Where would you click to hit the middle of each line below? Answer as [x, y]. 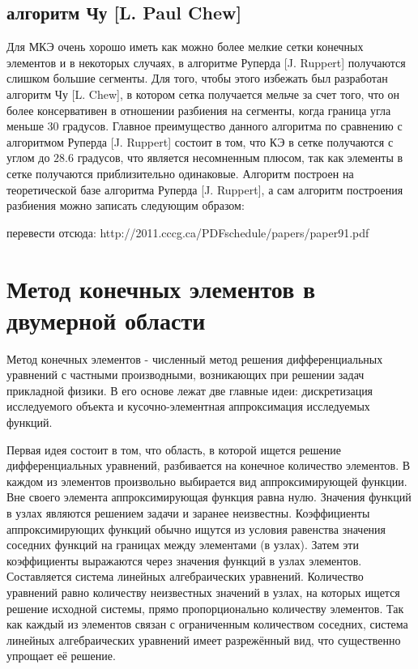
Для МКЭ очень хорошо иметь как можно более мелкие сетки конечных [185, 47]
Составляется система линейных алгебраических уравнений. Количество [185, 576]
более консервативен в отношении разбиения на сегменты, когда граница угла [199, 110]
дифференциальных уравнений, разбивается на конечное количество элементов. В [209, 465]
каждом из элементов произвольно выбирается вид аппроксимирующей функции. [207, 481]
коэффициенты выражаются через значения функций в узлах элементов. [184, 560]
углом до [28, 158]
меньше [25, 126]
